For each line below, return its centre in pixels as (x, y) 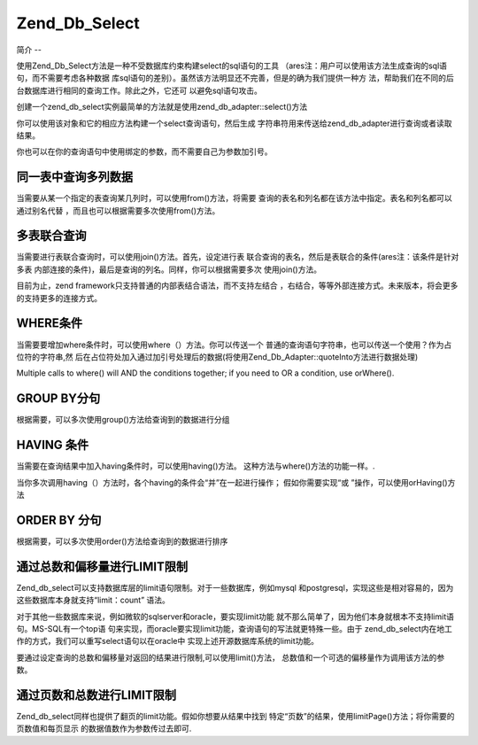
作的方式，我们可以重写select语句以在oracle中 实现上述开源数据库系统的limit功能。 (167, 641)
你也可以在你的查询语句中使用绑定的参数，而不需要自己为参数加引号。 (144, 151)
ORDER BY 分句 (59, 520)
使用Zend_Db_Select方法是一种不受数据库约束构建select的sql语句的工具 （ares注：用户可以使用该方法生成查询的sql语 (231, 66)
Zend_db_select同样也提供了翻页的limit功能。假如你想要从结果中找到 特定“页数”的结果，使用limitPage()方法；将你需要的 (235, 716)
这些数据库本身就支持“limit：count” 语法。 (93, 600)
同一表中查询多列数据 (74, 177)
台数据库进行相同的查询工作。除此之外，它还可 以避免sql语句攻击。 (139, 90)
